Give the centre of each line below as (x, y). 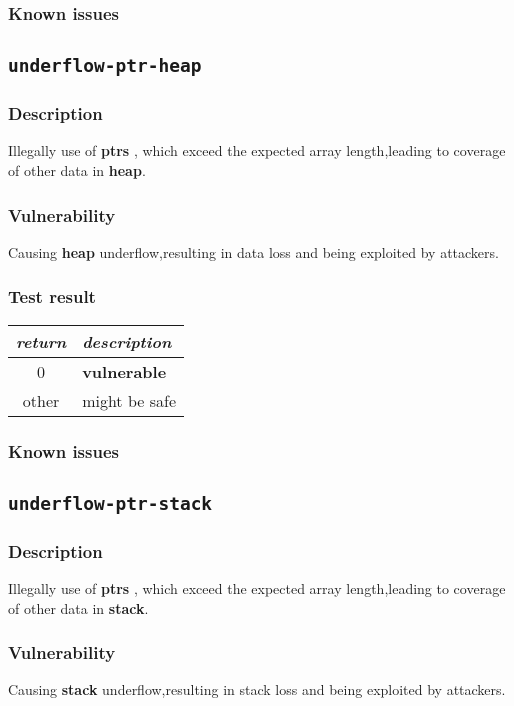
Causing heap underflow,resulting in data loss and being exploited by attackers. (253, 251)
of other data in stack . (78, 607)
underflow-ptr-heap (105, 66)
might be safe (129, 400)
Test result (52, 296)
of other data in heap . (77, 170)
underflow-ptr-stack (110, 503)
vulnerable (124, 371)
